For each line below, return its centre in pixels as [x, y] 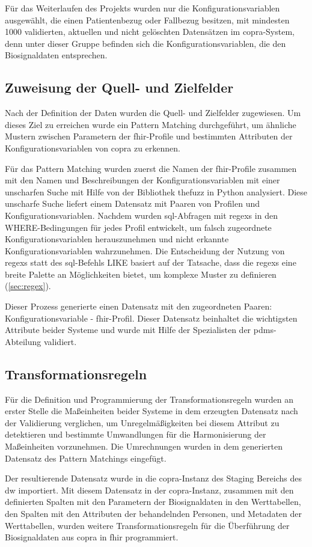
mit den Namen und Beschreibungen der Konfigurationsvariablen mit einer [142, 180]
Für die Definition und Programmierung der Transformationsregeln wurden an [149, 399]
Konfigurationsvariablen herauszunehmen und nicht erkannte [117, 239]
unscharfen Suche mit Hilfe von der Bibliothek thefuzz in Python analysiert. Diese [156, 191]
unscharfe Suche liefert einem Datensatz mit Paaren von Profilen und [133, 203]
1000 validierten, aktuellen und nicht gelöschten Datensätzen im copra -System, [150, 32]
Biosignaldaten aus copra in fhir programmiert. [92, 537]
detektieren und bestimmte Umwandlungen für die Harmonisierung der [136, 434]
